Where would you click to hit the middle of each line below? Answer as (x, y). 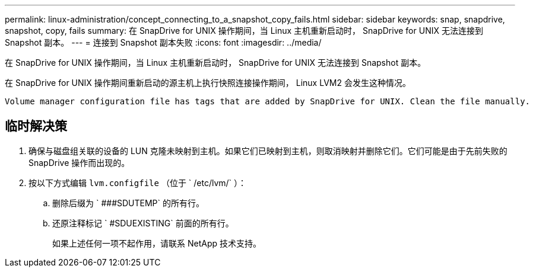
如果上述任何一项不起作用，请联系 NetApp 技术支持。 (157, 243)
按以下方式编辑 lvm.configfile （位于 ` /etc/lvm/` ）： (138, 183)
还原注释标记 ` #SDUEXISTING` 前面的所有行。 (143, 223)
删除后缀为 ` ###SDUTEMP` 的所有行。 (128, 203)
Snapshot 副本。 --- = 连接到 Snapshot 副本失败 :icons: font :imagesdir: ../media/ (163, 42)
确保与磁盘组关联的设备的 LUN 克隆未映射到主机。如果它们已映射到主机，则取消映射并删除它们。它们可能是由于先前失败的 (268, 151)
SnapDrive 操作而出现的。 (79, 162)
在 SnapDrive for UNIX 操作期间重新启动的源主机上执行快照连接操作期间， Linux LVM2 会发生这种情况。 (208, 83)
